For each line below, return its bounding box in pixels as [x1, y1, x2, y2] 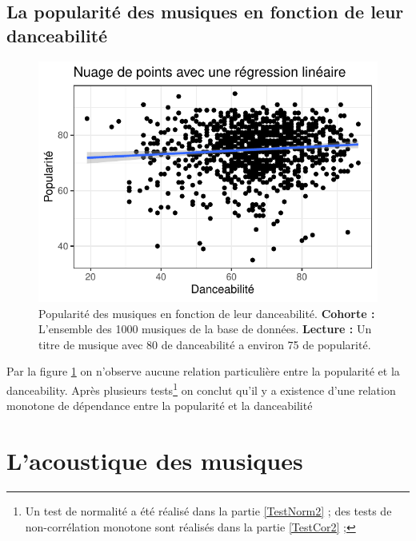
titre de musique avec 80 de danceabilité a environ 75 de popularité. [38, 336, 371, 352]
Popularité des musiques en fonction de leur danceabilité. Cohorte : [38, 304, 375, 321]
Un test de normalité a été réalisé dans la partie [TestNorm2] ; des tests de [25, 503, 392, 519]
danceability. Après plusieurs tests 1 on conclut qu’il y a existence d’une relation [6, 380, 396, 398]
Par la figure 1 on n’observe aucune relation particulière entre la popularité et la [6, 363, 400, 380]
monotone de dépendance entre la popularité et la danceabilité [6, 397, 313, 414]
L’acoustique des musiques [6, 444, 303, 477]
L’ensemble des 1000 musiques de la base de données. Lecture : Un [38, 320, 372, 337]
